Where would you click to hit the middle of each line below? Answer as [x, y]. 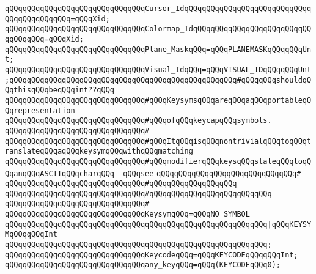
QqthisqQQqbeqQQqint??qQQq [60, 90]
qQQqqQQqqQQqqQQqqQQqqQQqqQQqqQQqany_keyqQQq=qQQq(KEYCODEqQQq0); [143, 265]
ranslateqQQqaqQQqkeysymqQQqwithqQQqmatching [99, 151]
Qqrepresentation [40, 110]
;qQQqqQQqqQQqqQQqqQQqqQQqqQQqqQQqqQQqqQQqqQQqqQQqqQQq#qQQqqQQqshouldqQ [158, 80]
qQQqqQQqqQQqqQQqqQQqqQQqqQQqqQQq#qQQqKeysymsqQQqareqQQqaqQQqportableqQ [158, 100]
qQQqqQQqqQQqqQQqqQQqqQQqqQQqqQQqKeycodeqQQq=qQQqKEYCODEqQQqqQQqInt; [152, 255]
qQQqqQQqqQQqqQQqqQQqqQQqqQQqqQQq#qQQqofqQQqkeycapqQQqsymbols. [138, 121]
